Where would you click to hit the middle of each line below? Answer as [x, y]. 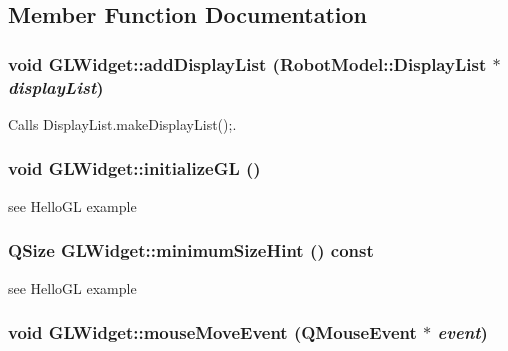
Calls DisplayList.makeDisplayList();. [122, 123]
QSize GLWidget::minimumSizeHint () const [191, 250]
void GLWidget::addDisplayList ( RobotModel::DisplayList [247, 63]
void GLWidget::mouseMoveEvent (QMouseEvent [212, 332]
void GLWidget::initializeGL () [134, 168]
